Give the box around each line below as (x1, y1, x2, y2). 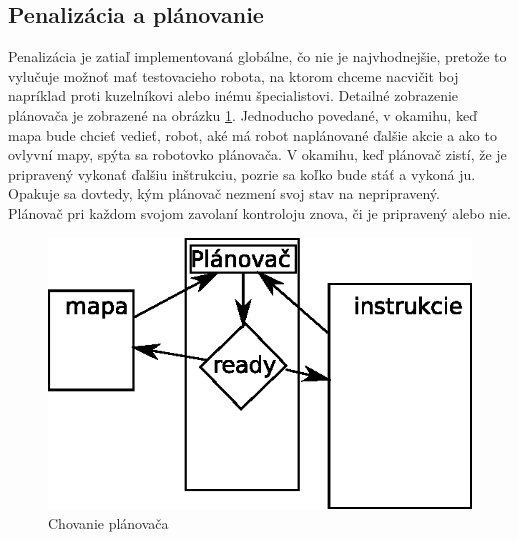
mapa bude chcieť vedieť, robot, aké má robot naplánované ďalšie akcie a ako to (8, 124, 497, 145)
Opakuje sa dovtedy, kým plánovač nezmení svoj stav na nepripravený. (8, 183, 440, 204)
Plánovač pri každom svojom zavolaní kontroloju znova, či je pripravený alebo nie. (8, 202, 511, 223)
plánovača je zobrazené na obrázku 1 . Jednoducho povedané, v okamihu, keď (8, 104, 477, 125)
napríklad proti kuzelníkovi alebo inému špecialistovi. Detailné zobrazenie (8, 85, 459, 106)
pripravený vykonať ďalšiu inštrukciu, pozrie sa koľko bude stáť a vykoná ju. (8, 163, 476, 184)
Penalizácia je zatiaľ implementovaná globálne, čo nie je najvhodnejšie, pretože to (8, 46, 507, 67)
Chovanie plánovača (48, 512, 169, 533)
